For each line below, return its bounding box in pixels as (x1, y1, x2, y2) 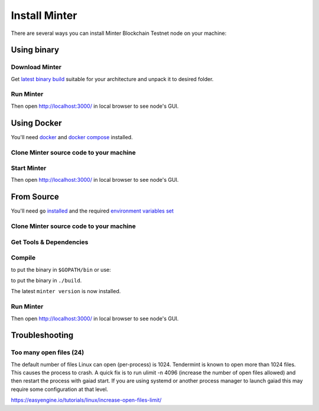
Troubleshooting (11, 330, 74, 341)
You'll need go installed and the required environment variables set (11, 207, 174, 214)
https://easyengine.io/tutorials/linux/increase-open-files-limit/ (11, 397, 162, 404)
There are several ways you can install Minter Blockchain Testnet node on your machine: (11, 30, 227, 37)
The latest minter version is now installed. (11, 288, 121, 295)
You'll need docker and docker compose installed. (11, 133, 133, 140)
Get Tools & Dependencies (11, 237, 89, 246)
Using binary (11, 45, 59, 55)
